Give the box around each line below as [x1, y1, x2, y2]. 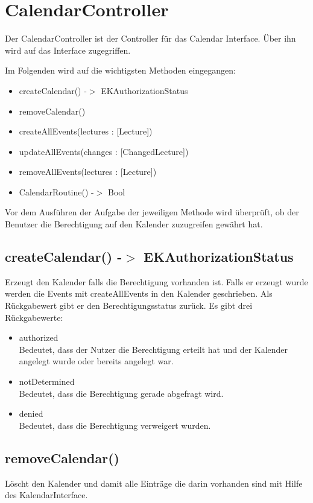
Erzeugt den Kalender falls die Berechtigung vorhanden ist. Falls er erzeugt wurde [5, 275, 308, 288]
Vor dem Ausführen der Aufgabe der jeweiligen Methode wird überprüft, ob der [5, 206, 299, 218]
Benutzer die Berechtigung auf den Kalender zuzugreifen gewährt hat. [5, 218, 263, 230]
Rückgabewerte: [5, 311, 63, 323]
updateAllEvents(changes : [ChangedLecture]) [19, 145, 189, 157]
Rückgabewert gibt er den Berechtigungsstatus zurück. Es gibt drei [5, 299, 253, 312]
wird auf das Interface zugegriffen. [5, 43, 131, 56]
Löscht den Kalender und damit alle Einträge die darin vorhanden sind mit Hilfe [5, 476, 303, 489]
